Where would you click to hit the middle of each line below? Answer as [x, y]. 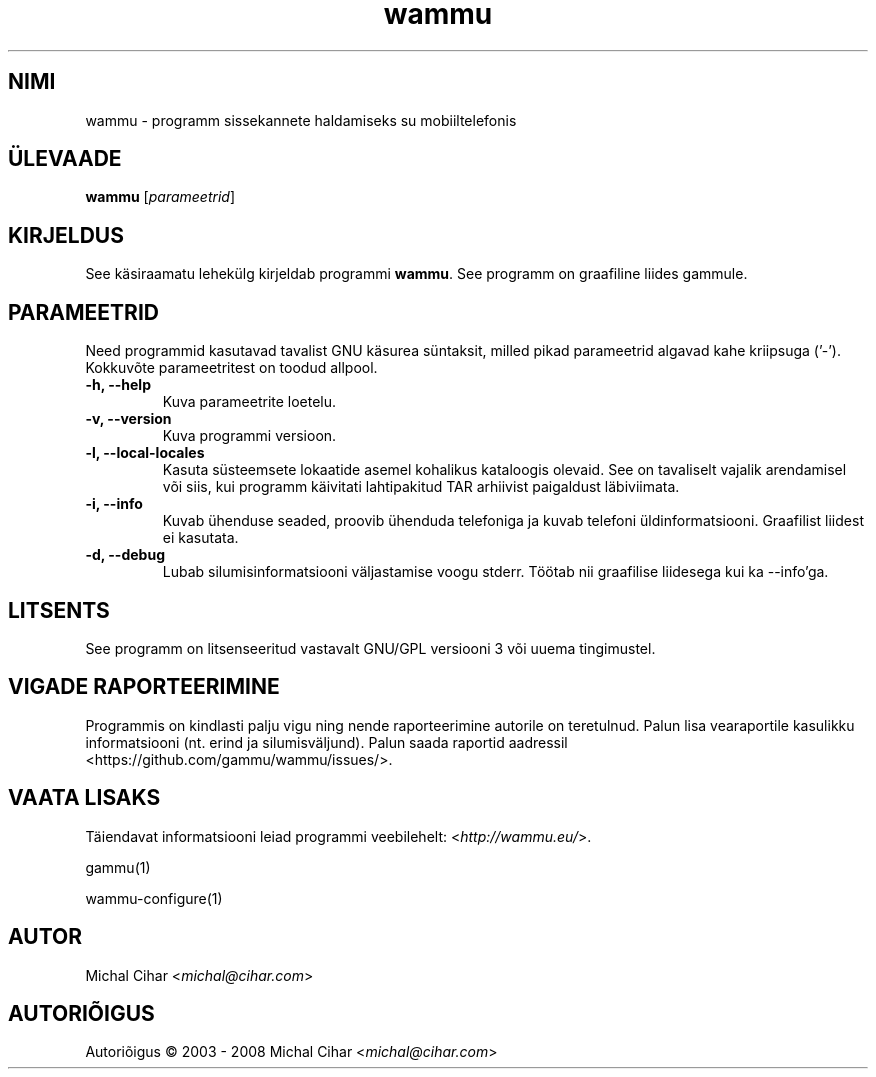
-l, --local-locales [145, 453]
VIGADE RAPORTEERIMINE [144, 687]
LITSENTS [59, 610]
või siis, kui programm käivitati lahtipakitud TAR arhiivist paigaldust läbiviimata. [421, 487]
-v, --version [128, 419]
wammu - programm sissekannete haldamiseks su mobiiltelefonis [301, 120]
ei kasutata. [200, 538]
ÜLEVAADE [65, 159]
